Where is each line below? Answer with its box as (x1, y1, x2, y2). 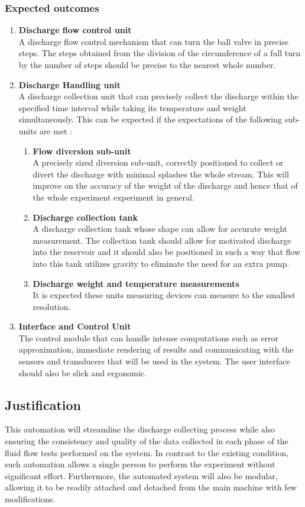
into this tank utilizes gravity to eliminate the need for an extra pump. (33, 257, 290, 269)
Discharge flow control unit (18, 24, 132, 36)
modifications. (5, 493, 56, 505)
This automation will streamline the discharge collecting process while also (5, 423, 275, 435)
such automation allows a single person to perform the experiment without (5, 458, 275, 470)
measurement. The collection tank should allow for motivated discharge (33, 234, 291, 246)
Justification (5, 395, 81, 414)
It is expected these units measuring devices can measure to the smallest (33, 289, 296, 301)
